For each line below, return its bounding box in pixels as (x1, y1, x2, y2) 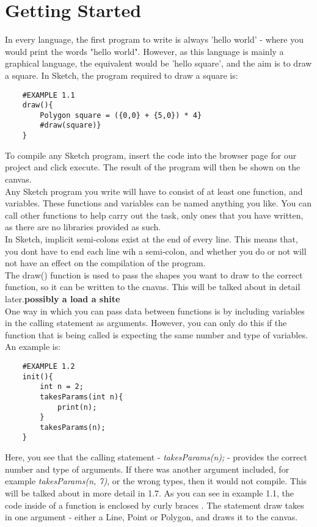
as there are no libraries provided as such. (5, 220, 161, 233)
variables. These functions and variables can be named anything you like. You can (5, 197, 312, 209)
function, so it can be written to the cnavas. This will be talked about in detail (5, 280, 301, 293)
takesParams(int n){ (40, 392, 123, 401)
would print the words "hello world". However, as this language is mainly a (5, 45, 284, 57)
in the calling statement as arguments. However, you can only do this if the (5, 316, 287, 329)
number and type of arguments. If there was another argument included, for (5, 462, 290, 475)
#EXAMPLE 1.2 (22, 362, 75, 371)
